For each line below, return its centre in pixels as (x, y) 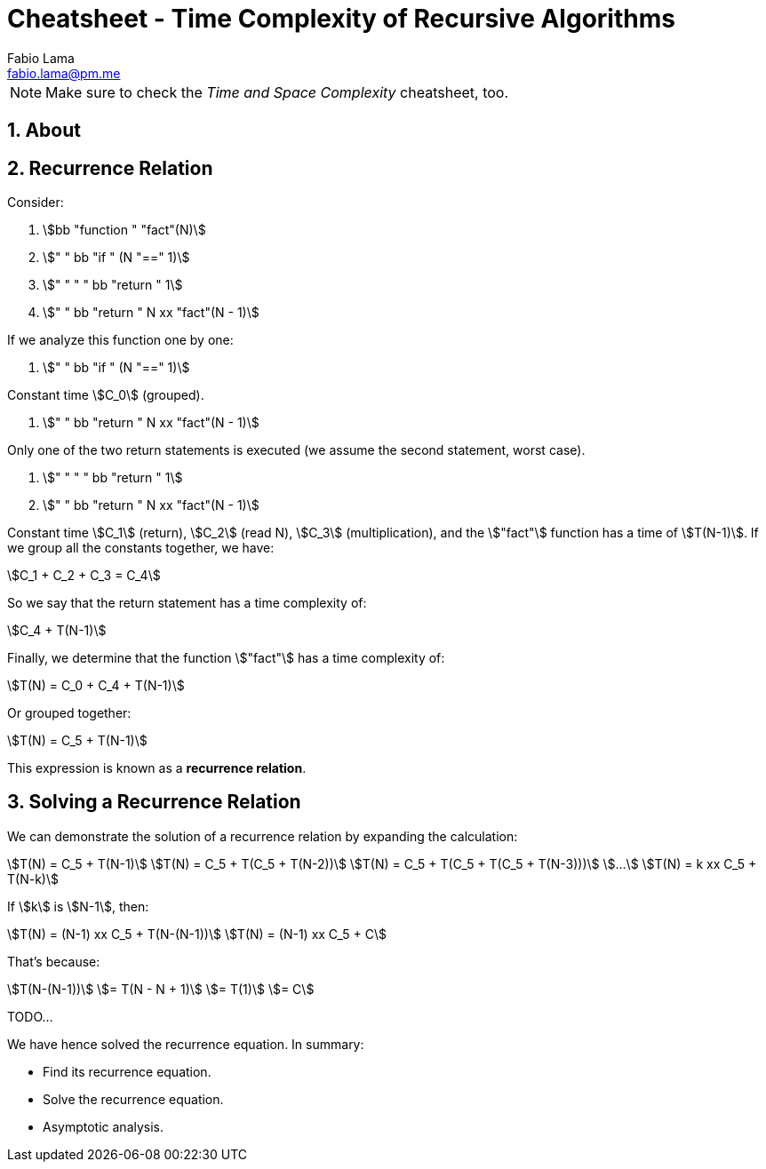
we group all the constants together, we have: (141, 548)
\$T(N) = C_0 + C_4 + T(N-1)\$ (96, 686)
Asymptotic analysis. (104, 1126)
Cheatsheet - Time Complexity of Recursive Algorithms (341, 19)
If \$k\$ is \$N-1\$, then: (78, 906)
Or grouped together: (69, 713)
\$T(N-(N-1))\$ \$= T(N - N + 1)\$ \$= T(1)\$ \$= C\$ (161, 989)
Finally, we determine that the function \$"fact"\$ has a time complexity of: (226, 658)
